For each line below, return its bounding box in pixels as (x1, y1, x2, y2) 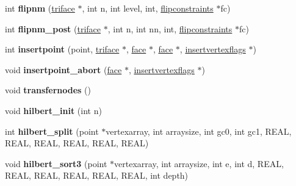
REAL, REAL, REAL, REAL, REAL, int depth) (5, 169, 189, 182)
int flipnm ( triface (5, 2, 75, 14)
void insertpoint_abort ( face (5, 63, 122, 76)
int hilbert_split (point (5, 124, 99, 137)
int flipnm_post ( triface (5, 22, 101, 35)
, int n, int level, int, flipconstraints (82, 2, 214, 14)
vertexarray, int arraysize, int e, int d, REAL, (114, 157, 284, 170)
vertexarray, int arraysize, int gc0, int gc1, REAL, (106, 124, 292, 137)
